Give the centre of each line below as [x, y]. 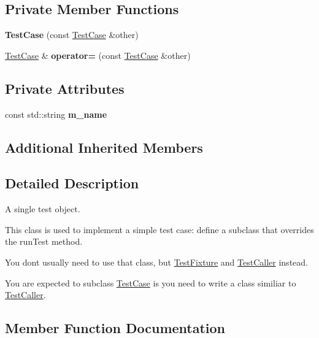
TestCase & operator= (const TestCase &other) [98, 55]
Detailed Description [72, 183]
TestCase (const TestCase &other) [72, 35]
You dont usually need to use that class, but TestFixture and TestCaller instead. [156, 262]
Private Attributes [65, 88]
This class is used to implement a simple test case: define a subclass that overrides [159, 229]
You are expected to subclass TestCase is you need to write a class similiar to [151, 282]
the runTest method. [44, 241]
